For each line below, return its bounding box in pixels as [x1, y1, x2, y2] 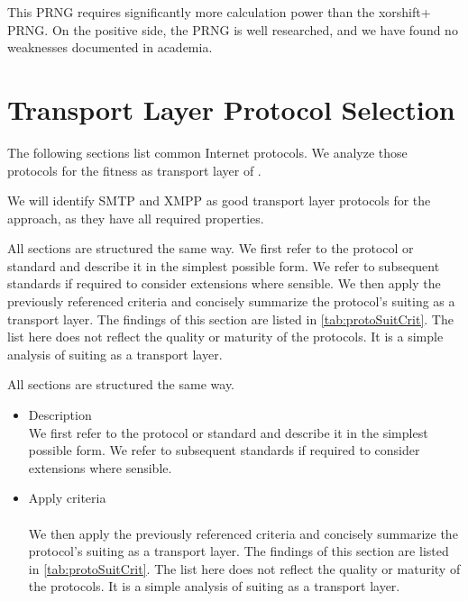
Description [28, 405, 92, 424]
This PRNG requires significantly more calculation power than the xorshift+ [7, 3, 431, 21]
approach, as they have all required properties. [7, 208, 264, 227]
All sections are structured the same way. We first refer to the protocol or [7, 239, 414, 258]
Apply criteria [28, 488, 106, 507]
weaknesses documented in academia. [7, 38, 213, 57]
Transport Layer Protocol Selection [7, 90, 455, 127]
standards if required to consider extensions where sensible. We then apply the [7, 274, 441, 293]
